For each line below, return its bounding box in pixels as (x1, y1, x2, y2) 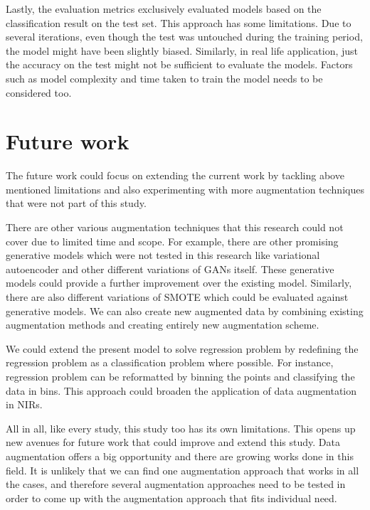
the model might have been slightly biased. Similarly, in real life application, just (6, 43, 359, 58)
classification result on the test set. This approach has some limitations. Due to (6, 15, 351, 30)
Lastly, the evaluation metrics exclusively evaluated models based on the (6, 1, 322, 16)
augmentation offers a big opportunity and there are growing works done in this (6, 448, 354, 463)
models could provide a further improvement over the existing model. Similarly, (6, 275, 352, 290)
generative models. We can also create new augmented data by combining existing (6, 303, 364, 318)
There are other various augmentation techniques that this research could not (6, 220, 344, 235)
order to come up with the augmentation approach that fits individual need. (6, 490, 337, 505)
